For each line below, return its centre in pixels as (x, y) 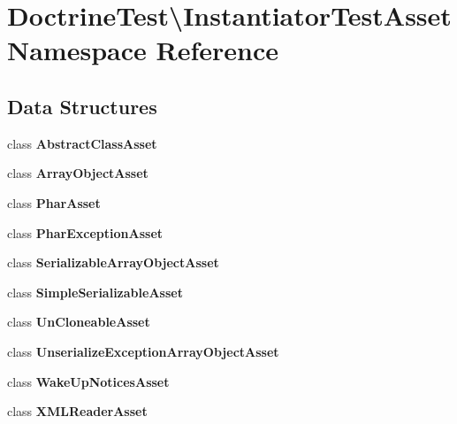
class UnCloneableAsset (79, 322)
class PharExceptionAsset (85, 232)
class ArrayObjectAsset (78, 173)
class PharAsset (54, 202)
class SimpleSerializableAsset (95, 292)
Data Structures (82, 106)
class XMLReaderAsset (77, 411)
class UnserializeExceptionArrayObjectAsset (143, 351)
